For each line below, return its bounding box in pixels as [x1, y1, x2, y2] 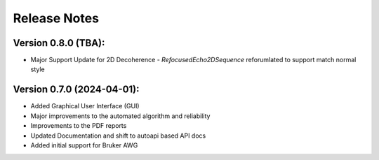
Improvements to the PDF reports [30, 122, 127, 130]
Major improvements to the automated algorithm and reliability [30, 112, 211, 120]
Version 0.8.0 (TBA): [13, 37, 105, 49]
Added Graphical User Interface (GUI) [30, 102, 140, 110]
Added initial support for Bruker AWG [30, 140, 138, 150]
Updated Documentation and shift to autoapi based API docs [30, 131, 206, 140]
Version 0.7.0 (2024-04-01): [13, 84, 140, 96]
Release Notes [13, 10, 100, 26]
